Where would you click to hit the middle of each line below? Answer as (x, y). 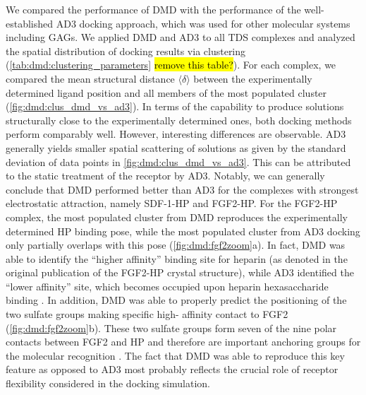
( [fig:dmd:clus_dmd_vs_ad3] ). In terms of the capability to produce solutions (175, 106)
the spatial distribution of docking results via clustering (126, 51)
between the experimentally (253, 78)
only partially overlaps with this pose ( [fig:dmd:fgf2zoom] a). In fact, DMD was (176, 245)
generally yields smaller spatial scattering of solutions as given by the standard (176, 147)
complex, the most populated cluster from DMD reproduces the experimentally (177, 217)
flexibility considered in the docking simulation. (108, 383)
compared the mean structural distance (90, 78)
